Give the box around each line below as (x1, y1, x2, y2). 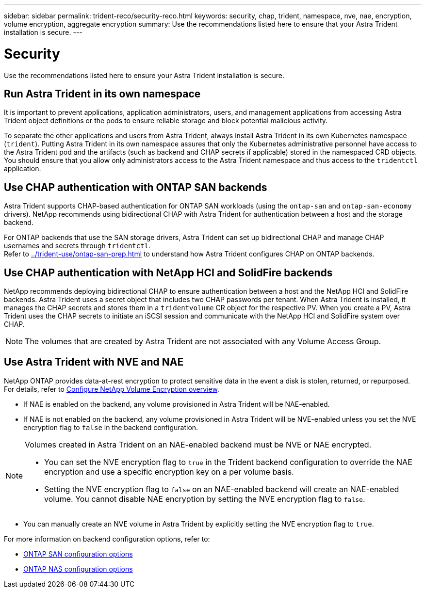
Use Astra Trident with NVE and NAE (4, 356, 184, 368)
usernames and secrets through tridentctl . (4, 241, 151, 250)
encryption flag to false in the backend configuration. (23, 423, 198, 432)
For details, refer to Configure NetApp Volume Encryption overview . (4, 384, 219, 393)
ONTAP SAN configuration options (23, 549, 133, 558)
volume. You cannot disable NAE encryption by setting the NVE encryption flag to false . (44, 494, 365, 504)
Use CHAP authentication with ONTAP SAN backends (4, 181, 267, 193)
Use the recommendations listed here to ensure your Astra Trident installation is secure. (4, 71, 284, 80)
